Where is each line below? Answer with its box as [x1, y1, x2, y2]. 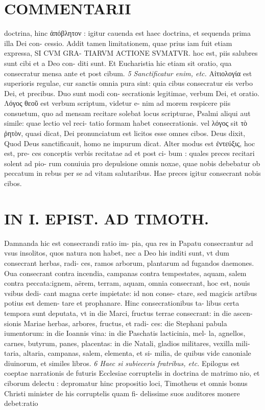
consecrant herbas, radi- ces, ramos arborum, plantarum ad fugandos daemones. [4, 257, 254, 268]
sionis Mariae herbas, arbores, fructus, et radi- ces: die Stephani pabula [4, 317, 227, 328]
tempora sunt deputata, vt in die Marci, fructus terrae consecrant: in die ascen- [4, 307, 253, 318]
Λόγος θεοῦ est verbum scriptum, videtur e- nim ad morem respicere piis [4, 98, 231, 108]
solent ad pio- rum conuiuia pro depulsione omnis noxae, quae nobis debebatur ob [4, 157, 260, 168]
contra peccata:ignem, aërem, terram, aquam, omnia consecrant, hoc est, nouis [4, 278, 250, 288]
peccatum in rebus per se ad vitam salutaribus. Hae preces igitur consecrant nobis [4, 168, 261, 178]
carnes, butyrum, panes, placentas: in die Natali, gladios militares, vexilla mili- [4, 337, 250, 348]
